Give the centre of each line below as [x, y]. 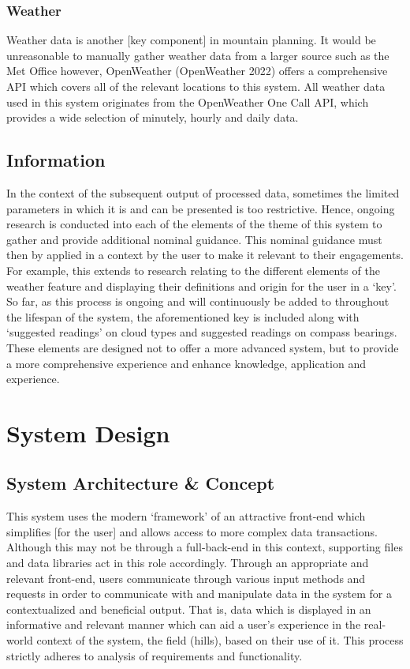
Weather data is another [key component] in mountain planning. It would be [191, 40]
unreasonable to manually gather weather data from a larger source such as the [198, 55]
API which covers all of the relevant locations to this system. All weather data [196, 86]
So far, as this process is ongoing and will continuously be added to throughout [198, 301]
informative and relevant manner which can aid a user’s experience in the [184, 624]
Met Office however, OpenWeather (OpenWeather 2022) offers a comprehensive [197, 71]
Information [56, 160]
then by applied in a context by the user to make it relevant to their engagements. [205, 255]
